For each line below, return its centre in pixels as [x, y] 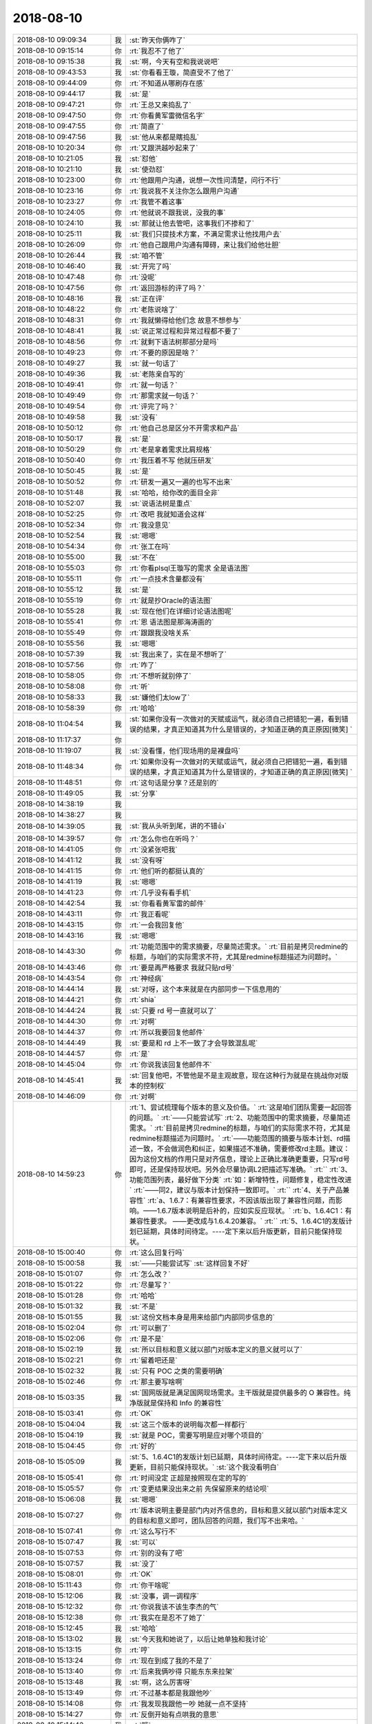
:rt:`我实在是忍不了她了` [167, 1617]
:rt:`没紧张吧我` [153, 850]
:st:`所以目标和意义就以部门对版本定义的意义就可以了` [216, 1350]
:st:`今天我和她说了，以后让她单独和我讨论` [199, 1639]
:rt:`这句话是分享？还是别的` [174, 783]
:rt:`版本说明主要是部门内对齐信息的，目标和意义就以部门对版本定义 [238, 1510]
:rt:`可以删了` [150, 1327]
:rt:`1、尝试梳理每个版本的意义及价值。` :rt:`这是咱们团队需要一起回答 [240, 1107]
